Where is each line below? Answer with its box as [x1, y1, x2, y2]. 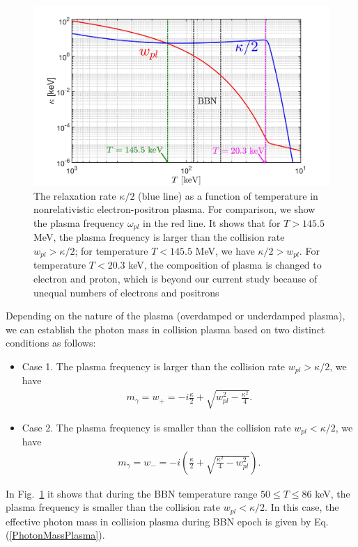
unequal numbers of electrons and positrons [33, 285, 219, 299]
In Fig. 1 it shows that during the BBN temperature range [6, 486, 258, 500]
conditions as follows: [6, 335, 96, 350]
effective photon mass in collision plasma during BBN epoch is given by [6, 514, 311, 528]
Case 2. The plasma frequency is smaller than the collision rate [22, 420, 291, 434]
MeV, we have [195, 243, 255, 257]
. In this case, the [265, 500, 339, 514]
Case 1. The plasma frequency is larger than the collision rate [22, 358, 286, 373]
